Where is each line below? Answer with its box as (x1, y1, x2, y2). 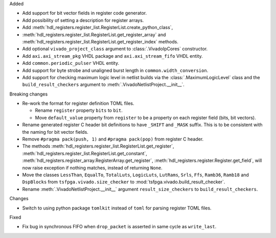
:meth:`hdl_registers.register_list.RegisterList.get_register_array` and (22, 31, 166, 38)
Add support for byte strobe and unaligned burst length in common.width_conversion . (22, 67, 209, 74)
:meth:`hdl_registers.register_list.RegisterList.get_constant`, (22, 150, 148, 156)
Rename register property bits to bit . (35, 107, 123, 113)
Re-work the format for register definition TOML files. (22, 100, 135, 107)
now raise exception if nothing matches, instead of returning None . (22, 164, 163, 171)
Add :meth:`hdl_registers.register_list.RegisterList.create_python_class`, (22, 25, 173, 31)
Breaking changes (9, 91, 48, 97)
